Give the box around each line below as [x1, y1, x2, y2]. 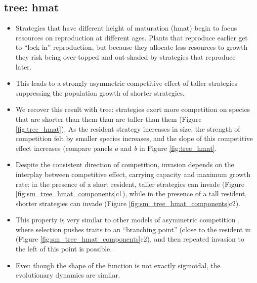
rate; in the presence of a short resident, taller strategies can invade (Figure [15, 178, 245, 189]
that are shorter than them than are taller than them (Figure [15, 113, 202, 124]
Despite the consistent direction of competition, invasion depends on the [15, 159, 234, 170]
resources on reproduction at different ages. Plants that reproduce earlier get [15, 32, 248, 42]
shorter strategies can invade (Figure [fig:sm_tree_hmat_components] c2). [15, 198, 241, 208]
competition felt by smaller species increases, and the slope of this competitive [15, 133, 253, 143]
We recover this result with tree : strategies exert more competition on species [15, 104, 250, 114]
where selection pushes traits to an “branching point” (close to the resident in [15, 224, 251, 234]
